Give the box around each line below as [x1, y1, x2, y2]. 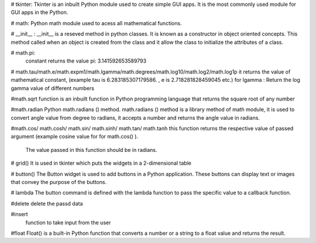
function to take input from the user [25, 219, 111, 226]
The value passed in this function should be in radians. [25, 146, 157, 153]
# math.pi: [11, 49, 35, 56]
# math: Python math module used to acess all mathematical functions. [11, 19, 182, 26]
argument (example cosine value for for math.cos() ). [11, 133, 139, 140]
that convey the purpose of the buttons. [11, 179, 107, 186]
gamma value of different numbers [11, 85, 95, 92]
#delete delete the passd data [11, 200, 83, 207]
